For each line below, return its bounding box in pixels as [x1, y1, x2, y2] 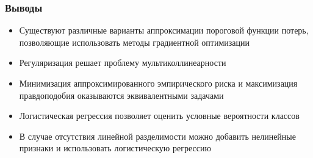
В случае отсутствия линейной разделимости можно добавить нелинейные [19, 129, 296, 142]
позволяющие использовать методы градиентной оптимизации [19, 35, 250, 48]
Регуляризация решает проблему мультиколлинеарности [19, 56, 226, 69]
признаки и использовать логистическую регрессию [19, 142, 211, 154]
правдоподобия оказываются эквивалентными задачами [19, 88, 224, 101]
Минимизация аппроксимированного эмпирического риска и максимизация [19, 77, 298, 89]
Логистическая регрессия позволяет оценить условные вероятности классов [19, 109, 300, 122]
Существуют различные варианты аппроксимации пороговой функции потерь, [19, 24, 309, 37]
